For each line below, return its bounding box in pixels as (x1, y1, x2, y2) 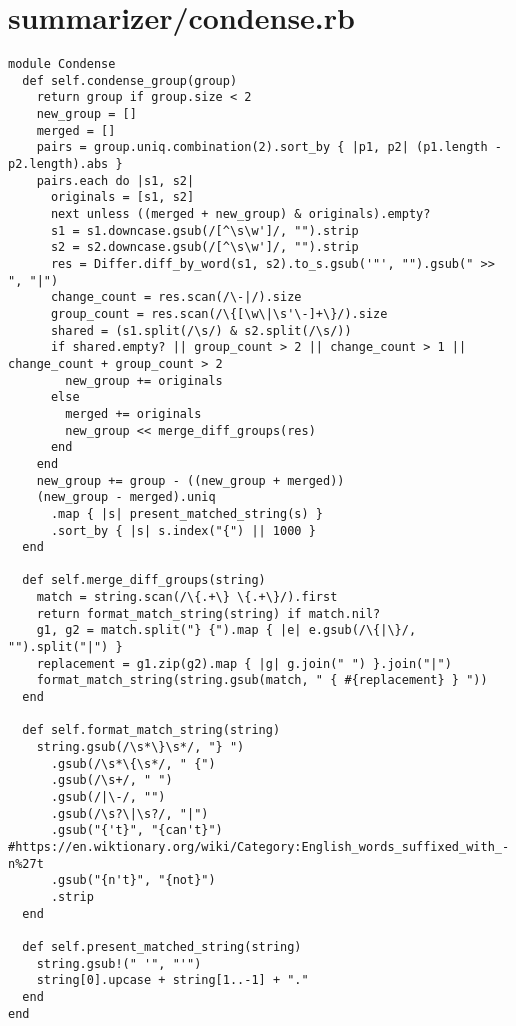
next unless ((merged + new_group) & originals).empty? (50, 207, 431, 222)
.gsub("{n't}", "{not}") (50, 873, 216, 888)
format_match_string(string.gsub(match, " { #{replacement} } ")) (36, 673, 488, 688)
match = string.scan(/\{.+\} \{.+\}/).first (36, 590, 338, 605)
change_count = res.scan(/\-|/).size (50, 290, 302, 305)
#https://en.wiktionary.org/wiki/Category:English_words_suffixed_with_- (8, 839, 510, 854)
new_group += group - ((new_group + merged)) (36, 473, 345, 488)
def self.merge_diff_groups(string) (22, 573, 266, 588)
